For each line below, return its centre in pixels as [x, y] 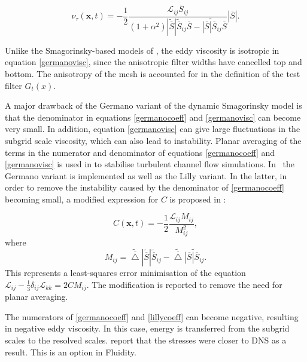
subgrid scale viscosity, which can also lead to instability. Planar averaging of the [153, 140]
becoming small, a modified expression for [82, 199]
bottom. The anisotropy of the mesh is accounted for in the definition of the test [153, 73]
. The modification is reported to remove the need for [184, 284]
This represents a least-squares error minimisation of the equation [125, 273]
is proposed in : [198, 199]
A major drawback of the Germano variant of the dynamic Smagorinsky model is [153, 105]
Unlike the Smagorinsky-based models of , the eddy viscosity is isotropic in [142, 50]
